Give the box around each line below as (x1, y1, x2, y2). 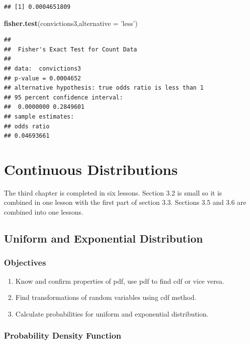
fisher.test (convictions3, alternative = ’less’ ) (4, 18, 138, 28)
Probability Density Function (4, 329, 121, 342)
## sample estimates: (4, 113, 74, 120)
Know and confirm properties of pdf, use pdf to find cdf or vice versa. (15, 275, 225, 286)
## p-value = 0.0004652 (4, 74, 81, 82)
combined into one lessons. (4, 207, 83, 217)
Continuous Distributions (4, 159, 178, 179)
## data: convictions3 (4, 65, 81, 72)
